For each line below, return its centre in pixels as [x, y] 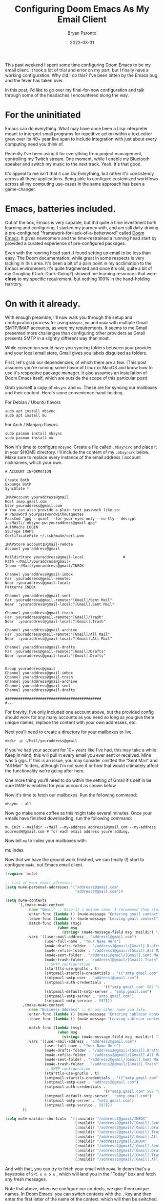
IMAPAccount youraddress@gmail [37, 497]
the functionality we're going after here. [45, 770]
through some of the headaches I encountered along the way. [67, 95]
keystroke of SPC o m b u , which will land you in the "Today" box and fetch [81, 1174]
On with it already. [43, 304]
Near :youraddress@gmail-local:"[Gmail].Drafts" [55, 656]
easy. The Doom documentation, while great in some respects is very [75, 258]
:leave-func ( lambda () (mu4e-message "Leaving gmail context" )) [94, 919]
